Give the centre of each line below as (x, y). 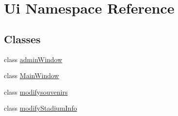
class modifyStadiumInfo (40, 108)
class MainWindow (32, 75)
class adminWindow (33, 59)
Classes (22, 39)
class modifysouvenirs (36, 91)
